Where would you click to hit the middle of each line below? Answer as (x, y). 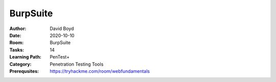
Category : (20, 64)
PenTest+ (60, 57)
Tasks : (17, 50)
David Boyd (62, 29)
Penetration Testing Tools (77, 64)
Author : (18, 29)
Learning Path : (26, 57)
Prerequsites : (24, 71)
